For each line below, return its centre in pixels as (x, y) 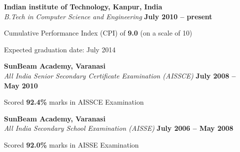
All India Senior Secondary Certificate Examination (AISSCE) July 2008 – (120, 75)
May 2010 (21, 85)
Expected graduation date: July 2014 (60, 49)
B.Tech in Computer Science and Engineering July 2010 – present (108, 16)
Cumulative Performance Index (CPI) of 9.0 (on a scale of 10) (98, 33)
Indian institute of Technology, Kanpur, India (83, 6)
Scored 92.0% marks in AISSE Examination (71, 144)
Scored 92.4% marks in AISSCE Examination (74, 102)
